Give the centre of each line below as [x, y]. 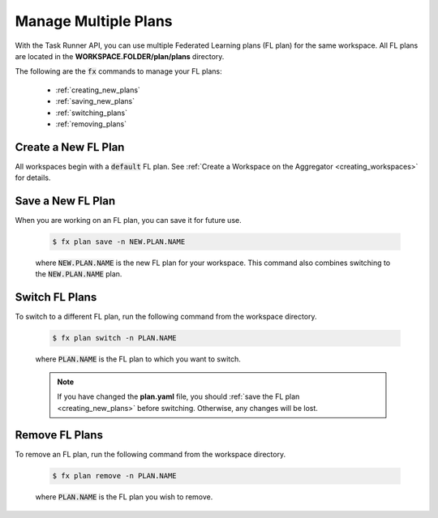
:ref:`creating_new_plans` [98, 90]
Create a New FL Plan [70, 147]
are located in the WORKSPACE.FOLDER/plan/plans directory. [120, 56]
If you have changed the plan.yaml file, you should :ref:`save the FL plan [178, 396]
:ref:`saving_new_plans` [95, 101]
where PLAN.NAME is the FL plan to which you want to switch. [138, 359]
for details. [33, 178]
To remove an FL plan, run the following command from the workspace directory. [150, 455]
